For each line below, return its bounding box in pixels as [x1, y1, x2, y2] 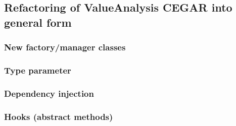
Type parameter [4, 64, 71, 76]
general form [4, 14, 72, 30]
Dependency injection [4, 87, 94, 99]
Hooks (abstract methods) [4, 110, 113, 122]
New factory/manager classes [4, 41, 126, 53]
